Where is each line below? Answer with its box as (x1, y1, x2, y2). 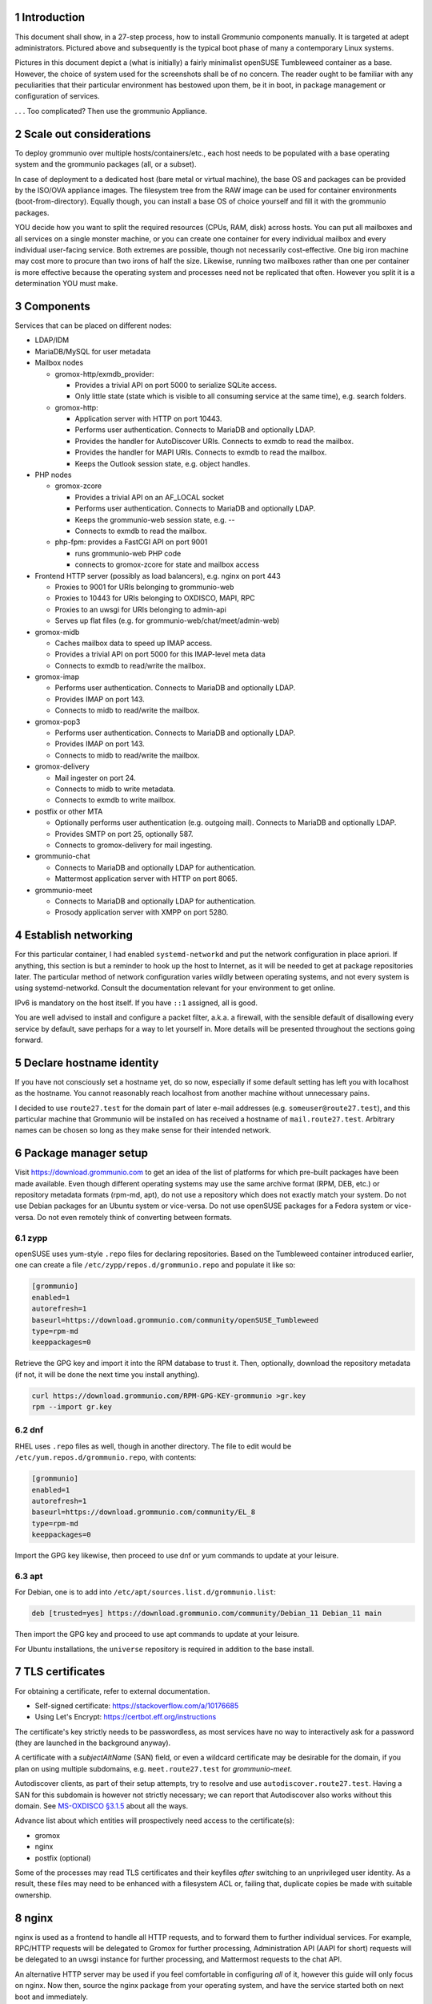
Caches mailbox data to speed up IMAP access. (54, 638, 213, 648)
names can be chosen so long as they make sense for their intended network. (14, 1125, 271, 1135)
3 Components (14, 299, 91, 313)
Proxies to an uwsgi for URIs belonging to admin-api (54, 604, 227, 614)
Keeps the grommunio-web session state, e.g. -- (74, 515, 235, 524)
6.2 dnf (14, 1424, 44, 1436)
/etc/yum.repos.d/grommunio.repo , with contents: (14, 1452, 197, 1462)
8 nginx (14, 1911, 54, 1925)
